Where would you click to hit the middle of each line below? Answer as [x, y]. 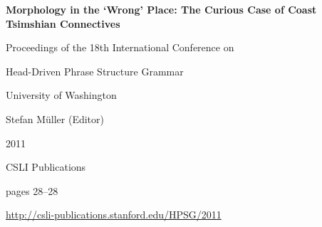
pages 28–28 [32, 190]
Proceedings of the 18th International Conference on [120, 47]
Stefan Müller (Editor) [55, 118]
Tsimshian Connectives [63, 23]
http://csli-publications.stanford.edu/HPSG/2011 [114, 215]
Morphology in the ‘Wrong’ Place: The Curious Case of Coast [161, 9]
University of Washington [61, 95]
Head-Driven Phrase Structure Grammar [95, 71]
